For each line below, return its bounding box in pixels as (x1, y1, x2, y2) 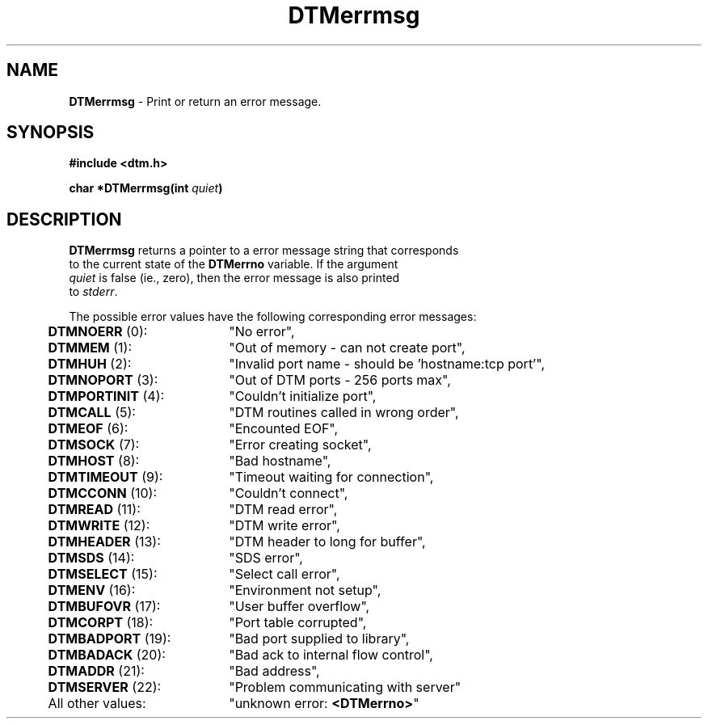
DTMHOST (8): (48, 453, 140, 470)
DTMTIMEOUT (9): (48, 469, 163, 486)
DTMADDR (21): (48, 663, 145, 680)
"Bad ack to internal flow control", (229, 647, 433, 664)
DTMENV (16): (48, 582, 136, 599)
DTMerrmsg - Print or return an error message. (69, 94, 322, 108)
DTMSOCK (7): (48, 436, 140, 453)
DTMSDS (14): (48, 550, 135, 567)
